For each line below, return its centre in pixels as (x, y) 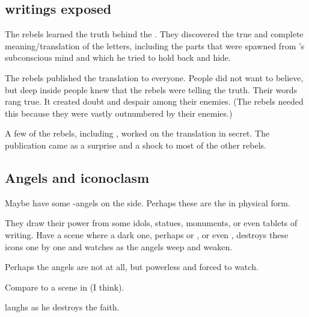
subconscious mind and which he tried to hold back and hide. (118, 57)
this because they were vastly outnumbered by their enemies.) (119, 113)
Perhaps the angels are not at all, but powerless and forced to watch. (132, 267)
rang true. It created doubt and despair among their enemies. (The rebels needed (154, 101)
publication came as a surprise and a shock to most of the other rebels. (136, 145)
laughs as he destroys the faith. (62, 307)
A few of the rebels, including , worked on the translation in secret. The (137, 133)
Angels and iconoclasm (77, 177)
